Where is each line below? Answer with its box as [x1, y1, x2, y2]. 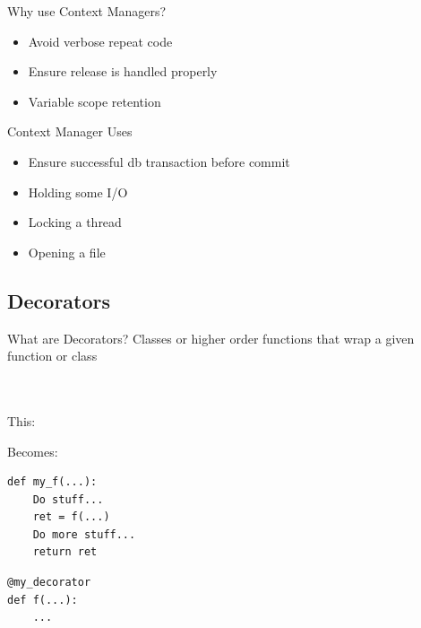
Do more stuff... [32, 528, 136, 541]
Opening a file [28, 242, 106, 261]
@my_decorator [7, 576, 91, 589]
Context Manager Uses [7, 122, 133, 141]
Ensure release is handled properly [28, 62, 218, 81]
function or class [7, 346, 98, 365]
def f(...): [7, 593, 78, 606]
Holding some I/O [28, 182, 128, 201]
